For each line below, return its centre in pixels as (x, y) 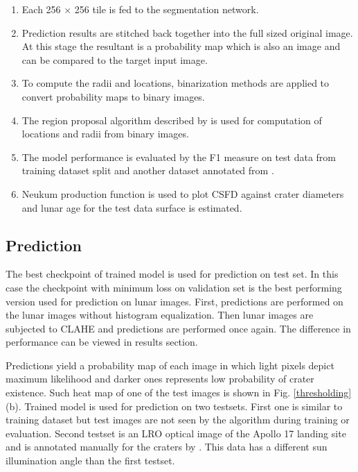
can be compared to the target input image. (115, 59)
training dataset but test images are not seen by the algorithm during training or (178, 420)
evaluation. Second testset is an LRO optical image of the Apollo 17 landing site (176, 433)
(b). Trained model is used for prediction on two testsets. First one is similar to (174, 406)
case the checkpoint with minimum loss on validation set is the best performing (174, 287)
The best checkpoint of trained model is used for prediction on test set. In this (172, 274)
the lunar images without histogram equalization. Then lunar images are (160, 315)
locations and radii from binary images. (105, 134)
